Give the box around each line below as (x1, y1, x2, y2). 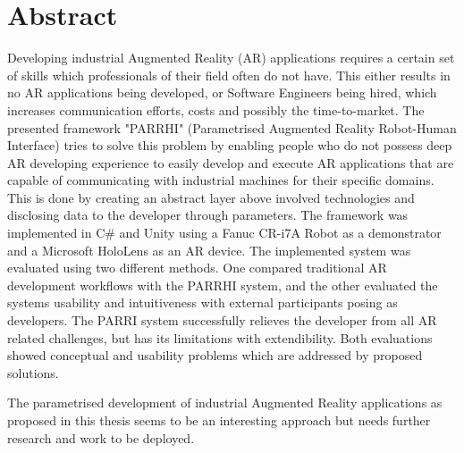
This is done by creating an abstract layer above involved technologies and (7, 188, 415, 206)
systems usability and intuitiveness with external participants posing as (7, 293, 398, 312)
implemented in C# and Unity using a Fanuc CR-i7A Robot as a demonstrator (7, 223, 442, 242)
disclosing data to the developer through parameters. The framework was (7, 206, 409, 224)
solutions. (7, 363, 59, 382)
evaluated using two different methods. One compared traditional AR (7, 258, 387, 277)
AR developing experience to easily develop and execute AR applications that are (7, 153, 454, 172)
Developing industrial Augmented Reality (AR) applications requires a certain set (7, 48, 455, 67)
